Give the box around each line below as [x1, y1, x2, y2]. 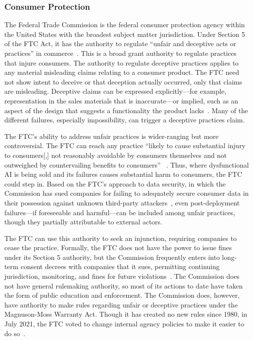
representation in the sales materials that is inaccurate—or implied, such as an [4, 95, 238, 105]
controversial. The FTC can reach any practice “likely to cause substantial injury [4, 140, 246, 151]
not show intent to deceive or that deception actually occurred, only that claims [4, 76, 242, 86]
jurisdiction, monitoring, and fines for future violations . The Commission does [4, 271, 240, 281]
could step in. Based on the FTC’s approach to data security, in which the [4, 178, 226, 188]
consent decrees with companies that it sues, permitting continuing [20, 261, 220, 272]
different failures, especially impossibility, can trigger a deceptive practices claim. [4, 115, 245, 125]
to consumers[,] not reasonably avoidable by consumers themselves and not [4, 150, 227, 160]
